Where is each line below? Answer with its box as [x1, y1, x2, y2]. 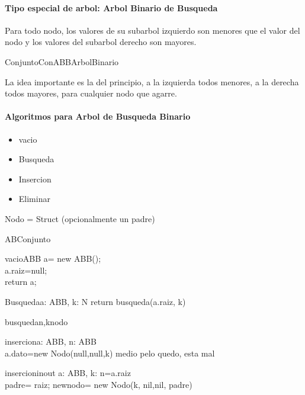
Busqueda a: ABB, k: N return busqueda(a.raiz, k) [5, 295, 186, 307]
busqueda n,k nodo [5, 315, 68, 327]
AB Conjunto [5, 232, 51, 245]
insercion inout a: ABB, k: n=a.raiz [5, 367, 131, 379]
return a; [5, 275, 37, 288]
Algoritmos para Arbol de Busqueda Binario [5, 110, 191, 123]
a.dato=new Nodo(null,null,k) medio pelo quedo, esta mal [5, 346, 215, 359]
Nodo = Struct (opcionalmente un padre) [5, 212, 155, 224]
